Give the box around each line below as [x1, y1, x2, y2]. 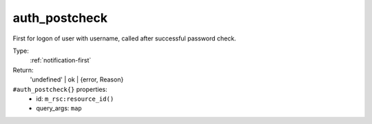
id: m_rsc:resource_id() [36, 95, 114, 103]
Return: [12, 66, 34, 74]
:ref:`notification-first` [30, 56, 92, 64]
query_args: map [36, 104, 82, 112]
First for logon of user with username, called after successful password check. [12, 34, 237, 42]
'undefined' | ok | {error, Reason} [30, 75, 124, 84]
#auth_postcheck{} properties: [12, 85, 108, 93]
